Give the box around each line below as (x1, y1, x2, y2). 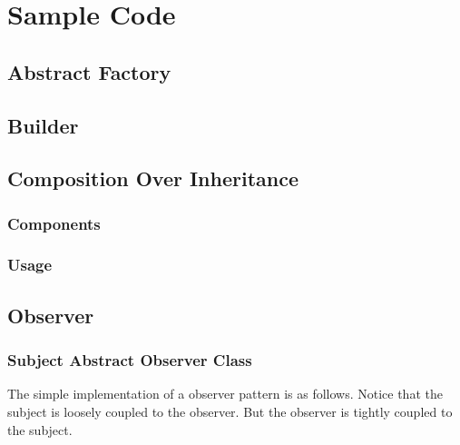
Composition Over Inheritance (7, 164, 299, 193)
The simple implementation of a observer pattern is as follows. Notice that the (7, 384, 443, 403)
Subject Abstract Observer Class (7, 349, 252, 371)
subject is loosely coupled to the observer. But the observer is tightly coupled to (7, 402, 453, 420)
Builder (7, 111, 79, 139)
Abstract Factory (7, 57, 171, 85)
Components (7, 212, 101, 234)
